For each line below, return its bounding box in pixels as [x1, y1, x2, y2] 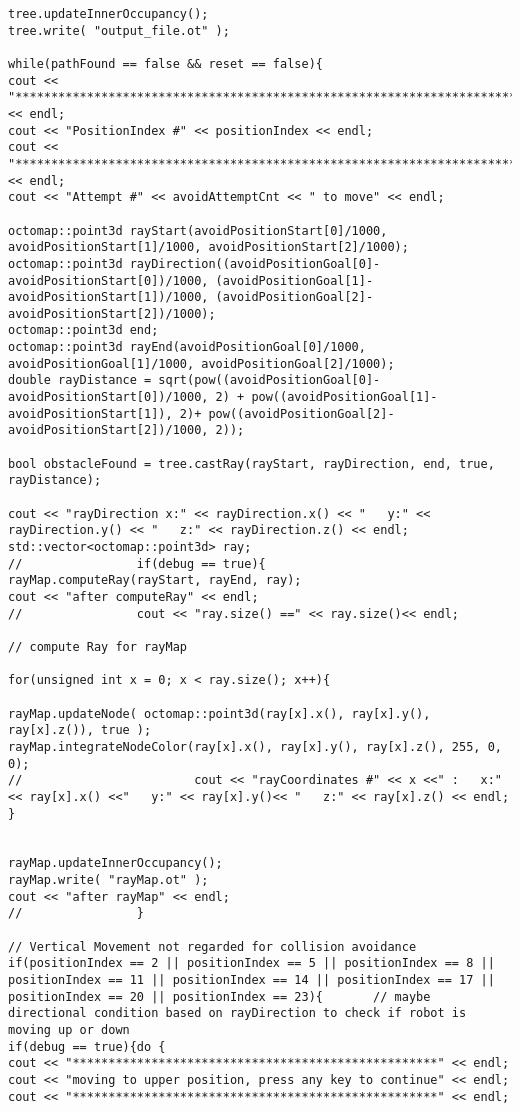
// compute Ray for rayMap [8, 639, 187, 654]
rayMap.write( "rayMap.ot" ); [8, 873, 209, 888]
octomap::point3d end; [8, 323, 159, 338]
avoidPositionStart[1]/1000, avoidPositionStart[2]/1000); [8, 240, 409, 255]
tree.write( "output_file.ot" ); [8, 23, 230, 38]
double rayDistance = [8, 373, 152, 388]
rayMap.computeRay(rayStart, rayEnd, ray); [8, 573, 302, 588]
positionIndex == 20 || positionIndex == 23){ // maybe [8, 989, 431, 1004]
